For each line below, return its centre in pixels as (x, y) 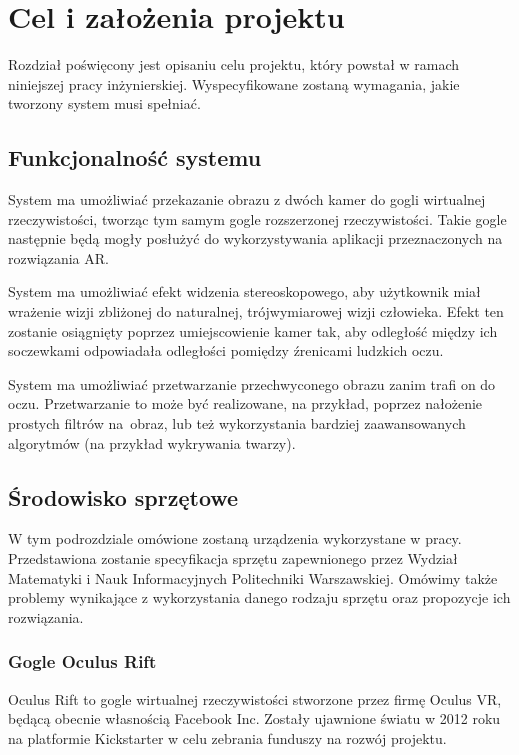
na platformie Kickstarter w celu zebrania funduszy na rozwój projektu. (227, 737)
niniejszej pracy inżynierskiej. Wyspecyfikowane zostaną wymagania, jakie (234, 83)
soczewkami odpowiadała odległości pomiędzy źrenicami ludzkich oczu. (226, 350)
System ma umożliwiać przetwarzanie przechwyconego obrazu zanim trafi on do (252, 383)
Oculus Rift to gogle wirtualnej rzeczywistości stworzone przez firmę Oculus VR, (255, 698)
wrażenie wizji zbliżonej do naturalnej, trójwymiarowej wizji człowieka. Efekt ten (256, 311)
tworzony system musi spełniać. (104, 103)
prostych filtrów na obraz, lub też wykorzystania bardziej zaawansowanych (237, 423)
